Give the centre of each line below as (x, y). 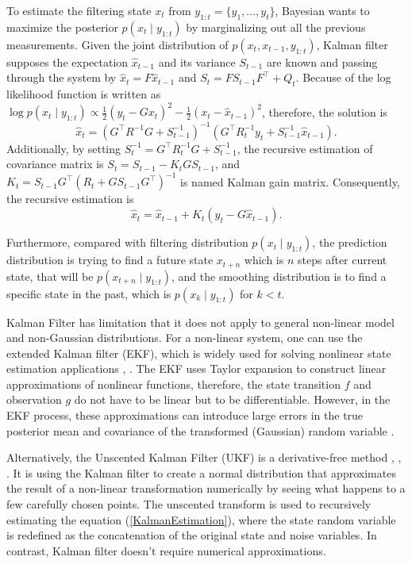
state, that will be (50, 276)
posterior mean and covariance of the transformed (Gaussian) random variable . (200, 430)
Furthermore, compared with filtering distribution (127, 242)
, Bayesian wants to (322, 10)
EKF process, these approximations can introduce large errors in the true (185, 415)
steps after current (343, 260)
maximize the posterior (62, 27)
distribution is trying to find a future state (110, 260)
